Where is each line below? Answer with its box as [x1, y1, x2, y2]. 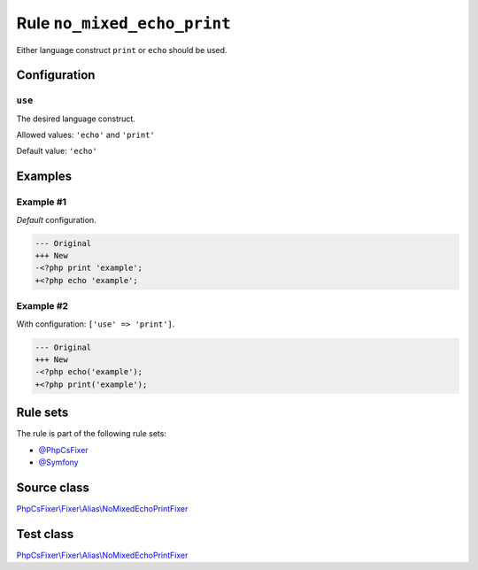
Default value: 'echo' [16, 146, 97, 157]
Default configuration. [16, 214, 96, 225]
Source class [16, 480, 90, 495]
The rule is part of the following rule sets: [16, 428, 167, 439]
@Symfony [38, 457, 79, 467]
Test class [16, 527, 74, 542]
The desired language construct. [16, 113, 136, 124]
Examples [16, 169, 73, 184]
